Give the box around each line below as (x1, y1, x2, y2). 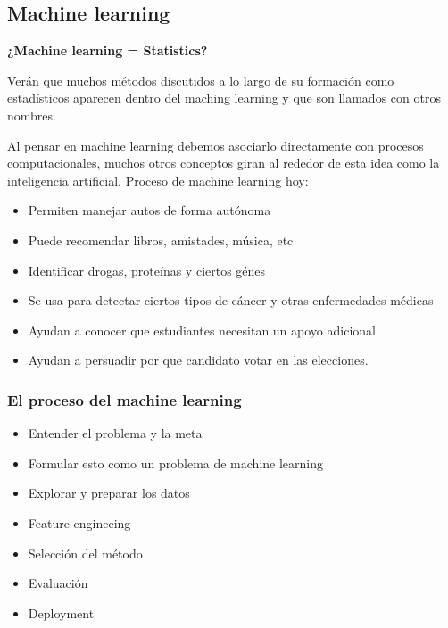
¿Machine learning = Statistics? (7, 41, 208, 60)
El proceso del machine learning (7, 388, 242, 410)
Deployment (28, 603, 95, 622)
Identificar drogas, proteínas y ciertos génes (28, 260, 266, 279)
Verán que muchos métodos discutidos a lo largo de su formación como (7, 70, 394, 89)
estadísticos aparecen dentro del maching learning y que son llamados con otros (7, 88, 441, 107)
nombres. (7, 105, 56, 124)
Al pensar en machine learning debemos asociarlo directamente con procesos (7, 136, 424, 154)
